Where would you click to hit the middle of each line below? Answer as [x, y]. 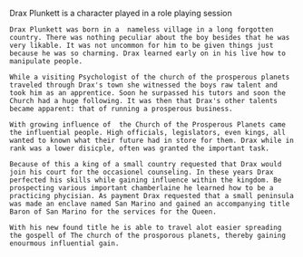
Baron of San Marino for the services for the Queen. [113, 212]
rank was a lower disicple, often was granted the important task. [140, 148]
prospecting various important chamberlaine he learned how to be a [142, 188]
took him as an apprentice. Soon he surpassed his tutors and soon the [147, 93]
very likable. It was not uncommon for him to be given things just [142, 45]
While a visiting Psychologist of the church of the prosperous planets [150, 77]
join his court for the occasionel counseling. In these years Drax [142, 172]
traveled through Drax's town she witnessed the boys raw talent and [144, 85]
